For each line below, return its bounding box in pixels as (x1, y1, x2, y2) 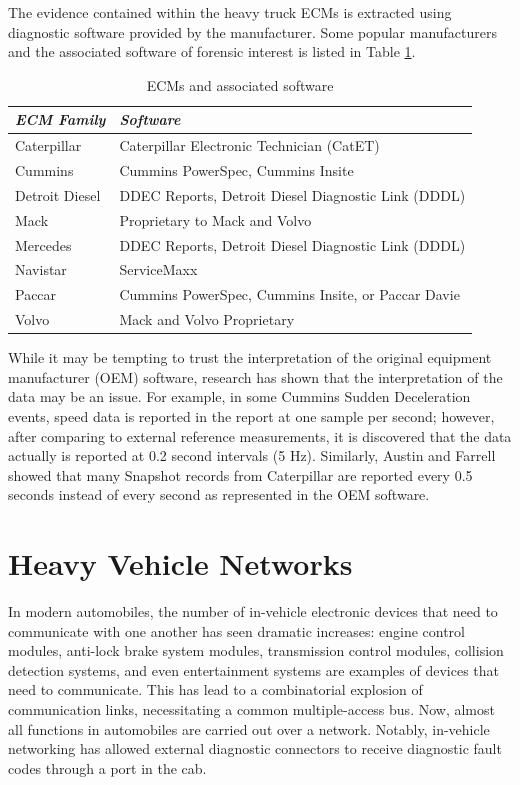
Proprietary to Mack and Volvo (119, 209, 312, 230)
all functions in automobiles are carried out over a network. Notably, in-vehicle (8, 718, 490, 739)
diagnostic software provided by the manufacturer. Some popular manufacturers (8, 21, 497, 42)
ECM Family (15, 109, 106, 130)
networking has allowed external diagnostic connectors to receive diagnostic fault (8, 738, 502, 759)
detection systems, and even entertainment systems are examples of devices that (8, 659, 499, 680)
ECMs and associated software (146, 74, 334, 95)
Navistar (15, 259, 67, 280)
